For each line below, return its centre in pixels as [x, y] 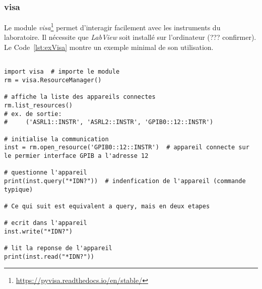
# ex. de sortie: [33, 114]
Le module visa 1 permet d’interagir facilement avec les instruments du [112, 26]
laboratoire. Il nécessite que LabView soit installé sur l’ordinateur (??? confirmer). [130, 37]
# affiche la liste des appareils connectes [80, 97]
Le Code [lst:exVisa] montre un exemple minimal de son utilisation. [109, 47]
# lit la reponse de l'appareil [58, 248]
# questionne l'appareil [46, 173]
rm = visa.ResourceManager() [53, 80]
